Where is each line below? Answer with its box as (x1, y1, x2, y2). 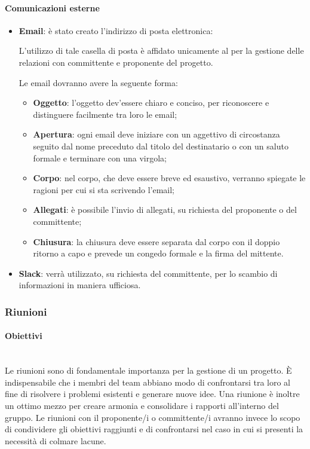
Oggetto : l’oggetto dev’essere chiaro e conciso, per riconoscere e (33, 96, 269, 109)
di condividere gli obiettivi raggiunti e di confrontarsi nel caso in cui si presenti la (5, 423, 303, 435)
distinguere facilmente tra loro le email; (33, 108, 177, 120)
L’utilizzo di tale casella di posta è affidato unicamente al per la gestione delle (19, 44, 304, 57)
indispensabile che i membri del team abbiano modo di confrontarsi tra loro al (5, 375, 291, 388)
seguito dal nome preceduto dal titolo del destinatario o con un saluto (33, 139, 288, 152)
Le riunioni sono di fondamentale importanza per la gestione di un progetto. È (5, 364, 292, 377)
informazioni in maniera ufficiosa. (19, 279, 141, 291)
